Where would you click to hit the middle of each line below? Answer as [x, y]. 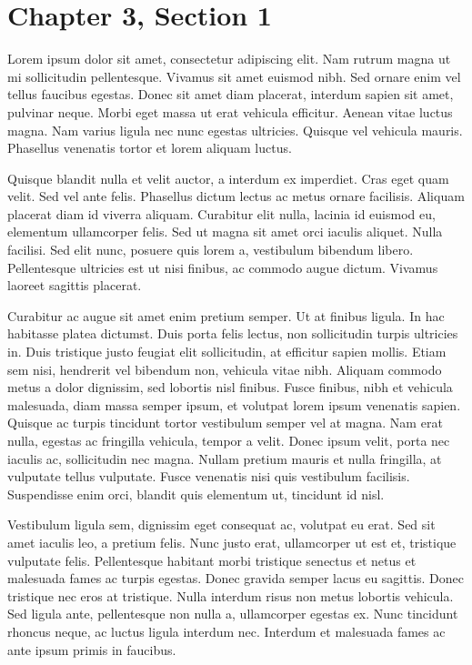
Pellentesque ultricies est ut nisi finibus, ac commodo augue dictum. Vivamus [223, 267]
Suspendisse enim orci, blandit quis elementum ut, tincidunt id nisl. [196, 494]
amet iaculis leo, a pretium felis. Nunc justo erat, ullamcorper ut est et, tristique [232, 542]
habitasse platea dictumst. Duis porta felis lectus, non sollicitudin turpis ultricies [233, 333]
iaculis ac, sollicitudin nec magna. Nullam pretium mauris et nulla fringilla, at [225, 458]
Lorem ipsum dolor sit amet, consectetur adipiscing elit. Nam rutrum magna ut [229, 59]
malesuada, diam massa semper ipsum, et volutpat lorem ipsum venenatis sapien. [234, 404]
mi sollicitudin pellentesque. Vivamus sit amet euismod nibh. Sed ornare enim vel [234, 76]
